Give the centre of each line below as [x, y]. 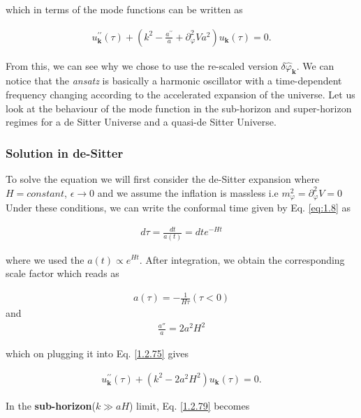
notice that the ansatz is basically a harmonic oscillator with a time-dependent [174, 81]
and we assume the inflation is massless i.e [188, 192]
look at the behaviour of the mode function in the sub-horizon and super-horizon [179, 108]
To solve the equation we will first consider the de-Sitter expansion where [163, 179]
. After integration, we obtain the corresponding [242, 259]
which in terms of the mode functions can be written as [124, 9]
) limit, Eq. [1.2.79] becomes [190, 405]
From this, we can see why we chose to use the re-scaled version [142, 65]
